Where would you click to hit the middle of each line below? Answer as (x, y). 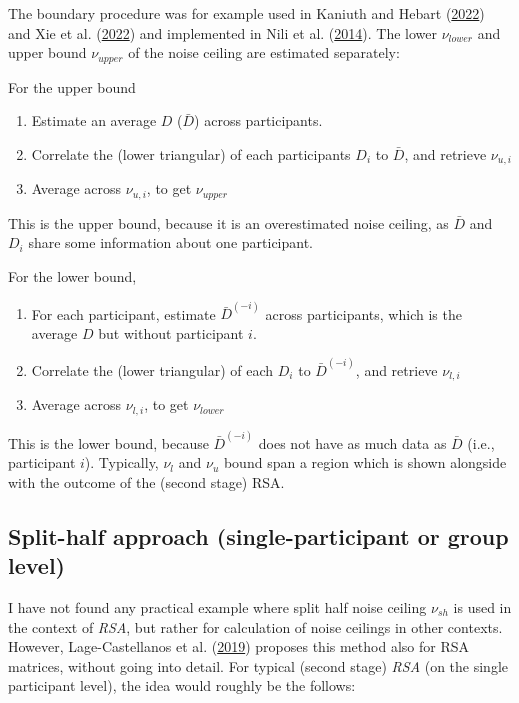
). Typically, (121, 462)
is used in (482, 606)
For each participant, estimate (123, 313)
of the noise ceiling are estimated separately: (264, 52)
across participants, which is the (363, 313)
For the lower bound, (72, 275)
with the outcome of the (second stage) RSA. (146, 481)
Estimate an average (94, 120)
